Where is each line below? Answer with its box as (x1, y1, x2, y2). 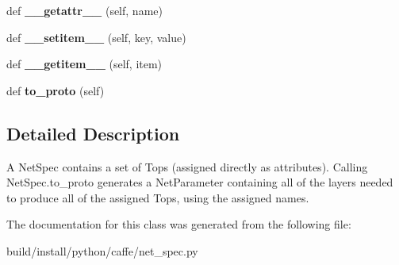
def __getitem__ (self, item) (6, 56, 163, 72)
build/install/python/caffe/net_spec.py (6, 242, 198, 259)
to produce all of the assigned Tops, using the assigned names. (6, 189, 309, 205)
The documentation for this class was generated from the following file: (6, 216, 351, 232)
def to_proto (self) (6, 82, 105, 98)
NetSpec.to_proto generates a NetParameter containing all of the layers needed (6, 174, 393, 190)
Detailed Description (6, 121, 180, 145)
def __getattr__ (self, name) (6, 2, 163, 18)
